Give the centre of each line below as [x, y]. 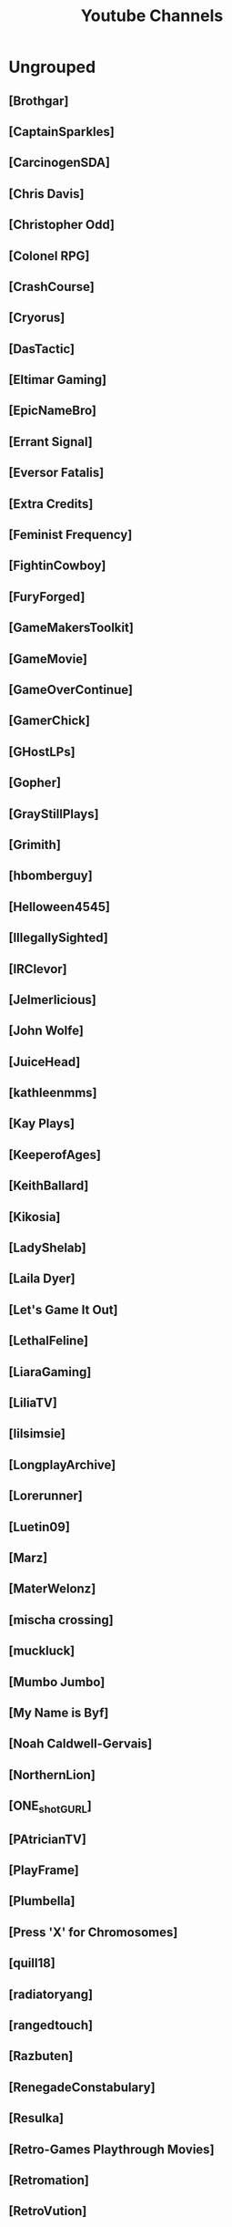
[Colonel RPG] [49, 256]
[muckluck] [42, 1651]
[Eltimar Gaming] [57, 380]
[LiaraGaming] [50, 1372]
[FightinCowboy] [57, 566]
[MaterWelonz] [52, 1589]
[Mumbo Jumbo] [57, 1682]
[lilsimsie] [37, 1434]
